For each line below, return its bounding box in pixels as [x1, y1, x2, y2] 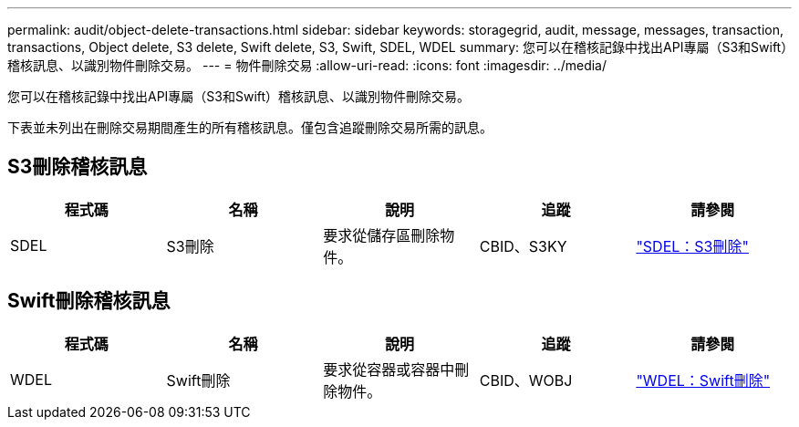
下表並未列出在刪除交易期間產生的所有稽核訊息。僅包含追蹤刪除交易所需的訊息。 [7, 120, 493, 135]
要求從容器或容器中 [323, 359, 455, 379]
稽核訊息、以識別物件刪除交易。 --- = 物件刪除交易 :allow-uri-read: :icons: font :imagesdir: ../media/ [7, 57, 607, 73]
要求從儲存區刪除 [323, 225, 441, 245]
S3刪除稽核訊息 [7, 155, 148, 179]
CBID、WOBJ [479, 370, 573, 390]
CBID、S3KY [479, 236, 567, 255]
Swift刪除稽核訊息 [7, 289, 171, 313]
